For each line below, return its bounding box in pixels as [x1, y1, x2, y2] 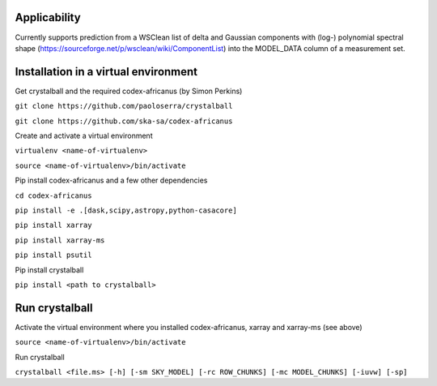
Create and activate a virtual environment [15, 131, 153, 140]
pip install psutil [15, 251, 92, 259]
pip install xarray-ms [15, 235, 105, 245]
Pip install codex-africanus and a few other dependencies [15, 175, 208, 186]
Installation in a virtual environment [15, 65, 198, 79]
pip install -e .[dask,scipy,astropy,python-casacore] [15, 205, 238, 215]
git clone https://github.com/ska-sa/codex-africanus [15, 116, 233, 126]
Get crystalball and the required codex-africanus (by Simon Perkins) [15, 86, 243, 96]
